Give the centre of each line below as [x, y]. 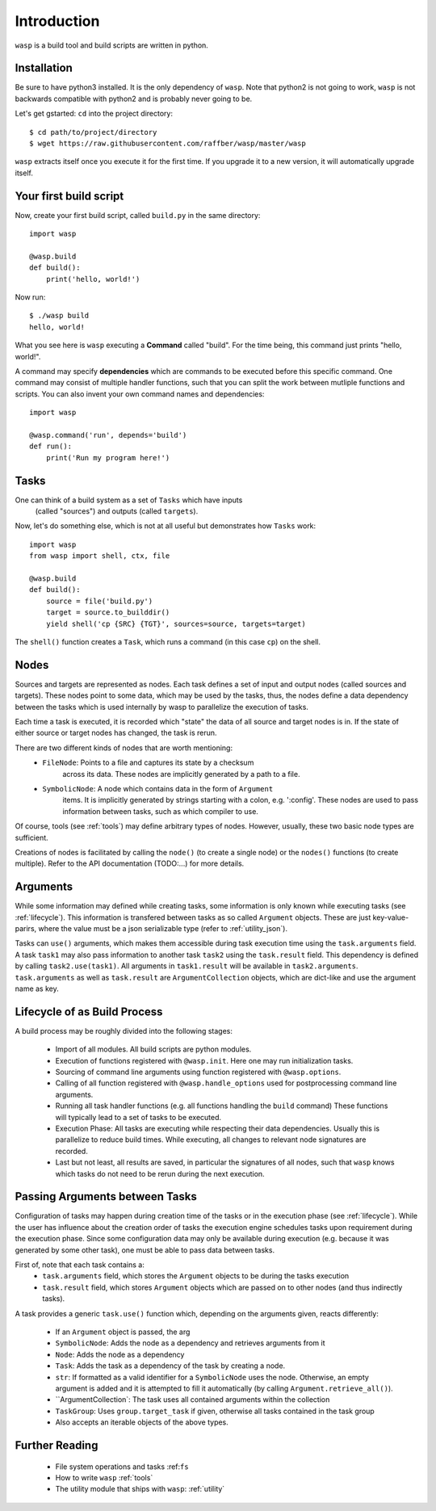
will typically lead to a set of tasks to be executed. [138, 1117]
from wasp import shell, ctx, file [100, 556]
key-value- [391, 917]
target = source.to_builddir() [108, 613]
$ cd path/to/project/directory [93, 132]
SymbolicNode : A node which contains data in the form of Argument [158, 788]
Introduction [57, 21]
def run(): [51, 447]
